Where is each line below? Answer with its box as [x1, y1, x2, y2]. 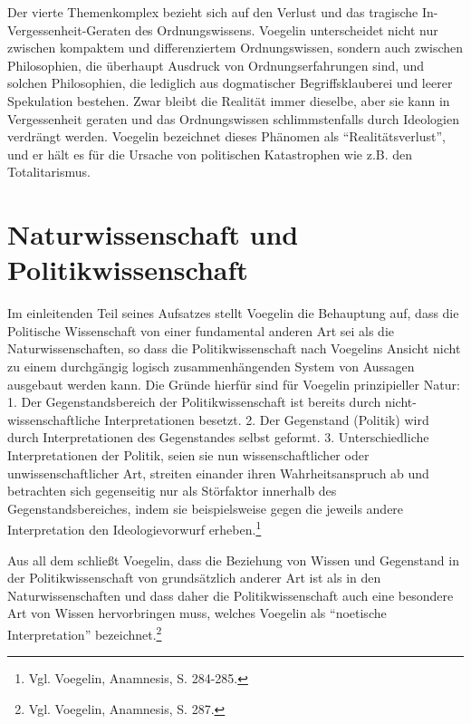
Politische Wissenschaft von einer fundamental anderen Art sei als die [7, 321, 394, 340]
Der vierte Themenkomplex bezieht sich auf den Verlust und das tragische [7, 3, 418, 21]
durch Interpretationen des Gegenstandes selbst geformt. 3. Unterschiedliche [7, 428, 429, 447]
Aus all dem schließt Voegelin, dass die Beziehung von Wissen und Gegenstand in [7, 550, 459, 569]
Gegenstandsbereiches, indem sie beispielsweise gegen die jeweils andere [7, 498, 404, 517]
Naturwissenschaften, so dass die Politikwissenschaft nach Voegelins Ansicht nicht [7, 339, 461, 358]
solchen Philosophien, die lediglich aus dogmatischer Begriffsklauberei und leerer [7, 73, 453, 92]
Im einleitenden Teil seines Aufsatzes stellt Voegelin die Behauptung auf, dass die [7, 304, 459, 323]
